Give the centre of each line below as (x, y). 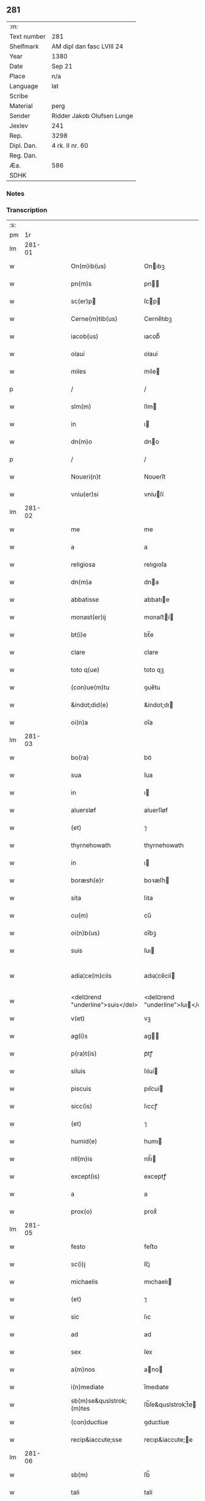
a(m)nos (83, 1370)
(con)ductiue (90, 1422)
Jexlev (19, 126)
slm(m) (81, 407)
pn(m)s (81, 284)
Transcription (27, 210)
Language (24, 86)
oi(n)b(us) (85, 933)
